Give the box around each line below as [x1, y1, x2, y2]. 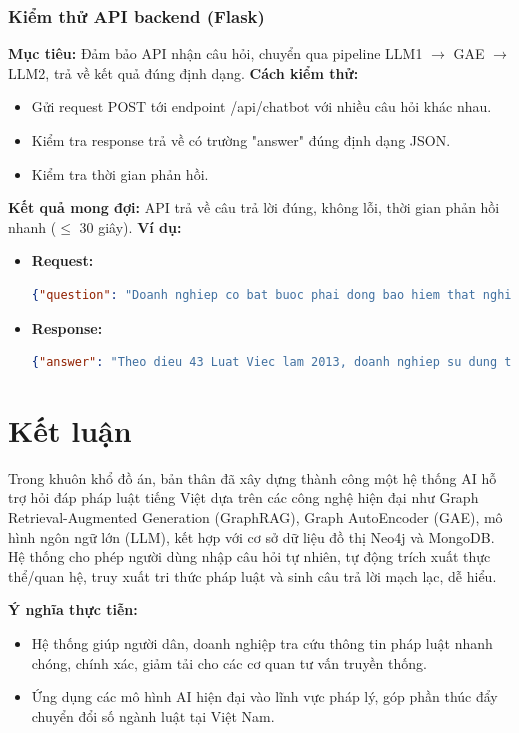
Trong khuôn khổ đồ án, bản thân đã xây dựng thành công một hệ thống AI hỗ [8, 467, 497, 488]
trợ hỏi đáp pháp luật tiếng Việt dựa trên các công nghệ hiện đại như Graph [8, 487, 479, 508]
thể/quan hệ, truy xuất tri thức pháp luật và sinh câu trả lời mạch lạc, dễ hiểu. [8, 565, 497, 586]
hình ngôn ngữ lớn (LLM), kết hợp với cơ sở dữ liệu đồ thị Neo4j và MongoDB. [8, 526, 495, 547]
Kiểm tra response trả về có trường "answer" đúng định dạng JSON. [31, 130, 451, 150]
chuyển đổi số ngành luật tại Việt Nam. [31, 705, 275, 726]
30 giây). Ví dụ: [79, 216, 182, 237]
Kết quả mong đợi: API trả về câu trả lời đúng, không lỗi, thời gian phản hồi [8, 197, 500, 218]
